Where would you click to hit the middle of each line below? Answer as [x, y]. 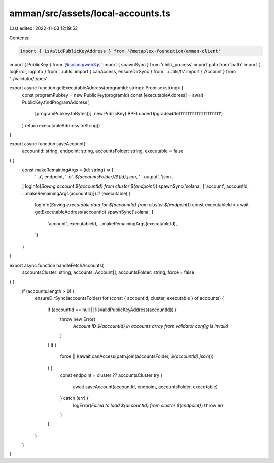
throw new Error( [78, 319]
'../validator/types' [28, 78]
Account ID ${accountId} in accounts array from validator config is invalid [150, 326]
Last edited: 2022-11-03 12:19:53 [44, 28]
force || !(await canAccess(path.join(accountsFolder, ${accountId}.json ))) [137, 356]
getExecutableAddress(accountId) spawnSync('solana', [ [94, 212]
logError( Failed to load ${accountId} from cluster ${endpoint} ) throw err [148, 405]
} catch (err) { [74, 398]
